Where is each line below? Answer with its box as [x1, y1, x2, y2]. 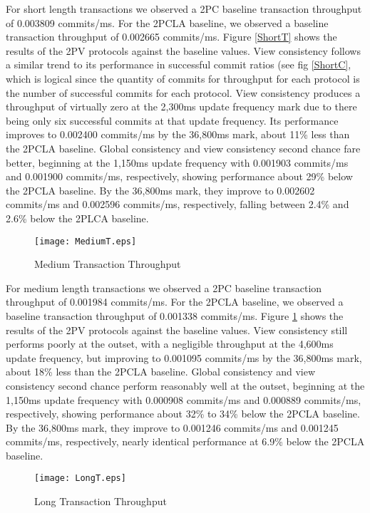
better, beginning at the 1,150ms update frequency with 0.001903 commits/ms [6, 155, 349, 170]
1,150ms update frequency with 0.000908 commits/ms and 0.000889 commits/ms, [6, 392, 361, 407]
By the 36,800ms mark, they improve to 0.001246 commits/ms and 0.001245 [6, 420, 339, 435]
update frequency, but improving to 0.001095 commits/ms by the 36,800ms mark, [6, 350, 362, 365]
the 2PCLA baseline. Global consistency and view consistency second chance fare [6, 140, 361, 155]
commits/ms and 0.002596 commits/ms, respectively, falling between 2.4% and [6, 197, 349, 212]
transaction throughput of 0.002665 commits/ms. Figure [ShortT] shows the [6, 29, 337, 44]
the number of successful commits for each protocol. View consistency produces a [6, 85, 361, 100]
